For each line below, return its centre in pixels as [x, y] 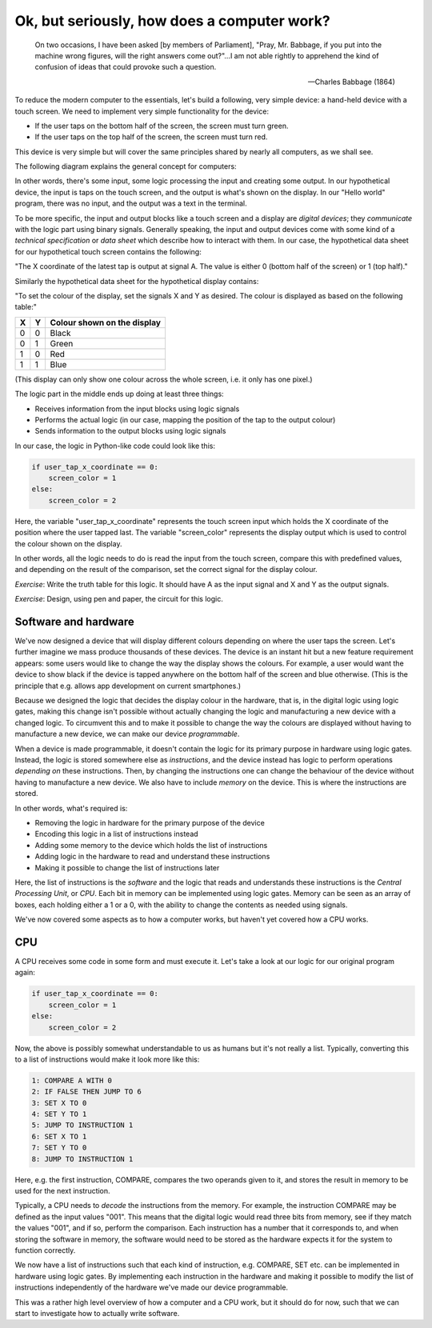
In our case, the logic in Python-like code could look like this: [115, 446]
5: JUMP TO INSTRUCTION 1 [82, 1125]
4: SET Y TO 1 [59, 1114]
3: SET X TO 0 [59, 1103]
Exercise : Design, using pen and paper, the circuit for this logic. [119, 599]
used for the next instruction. [63, 1191]
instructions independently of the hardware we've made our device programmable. [151, 1287]
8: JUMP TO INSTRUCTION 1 [82, 1159]
